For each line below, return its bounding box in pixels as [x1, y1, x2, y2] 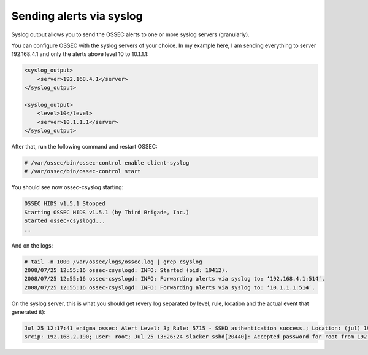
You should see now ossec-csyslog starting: [11, 184, 124, 191]
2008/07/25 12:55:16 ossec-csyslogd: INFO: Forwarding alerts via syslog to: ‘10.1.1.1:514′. [24, 284, 316, 291]
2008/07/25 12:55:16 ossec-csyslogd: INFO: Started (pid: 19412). [24, 267, 228, 273]
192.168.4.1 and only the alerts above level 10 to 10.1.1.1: [11, 50, 149, 58]
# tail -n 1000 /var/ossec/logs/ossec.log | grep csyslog [24, 258, 202, 265]
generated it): [11, 308, 46, 316]
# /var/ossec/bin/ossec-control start [24, 168, 141, 175]
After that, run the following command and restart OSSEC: [11, 143, 158, 150]
